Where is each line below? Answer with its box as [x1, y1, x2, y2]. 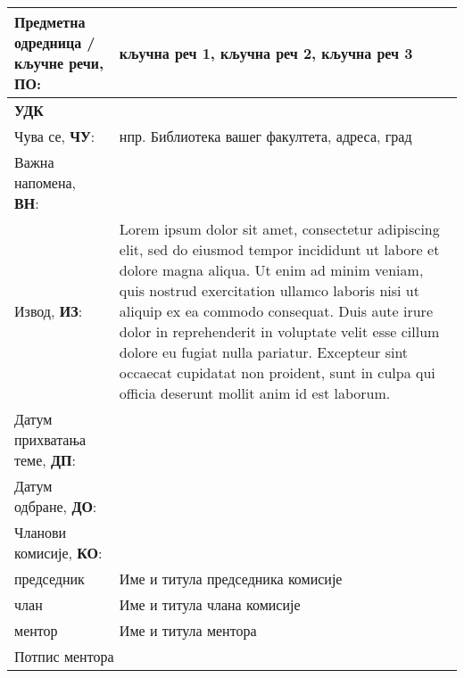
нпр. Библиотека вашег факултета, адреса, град [119, 126, 412, 146]
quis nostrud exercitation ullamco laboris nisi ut [119, 280, 419, 301]
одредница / [14, 32, 95, 53]
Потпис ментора [14, 646, 114, 666]
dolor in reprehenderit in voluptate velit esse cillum [119, 321, 440, 342]
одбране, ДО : [14, 496, 97, 517]
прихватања [14, 429, 87, 450]
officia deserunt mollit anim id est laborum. [119, 383, 391, 403]
